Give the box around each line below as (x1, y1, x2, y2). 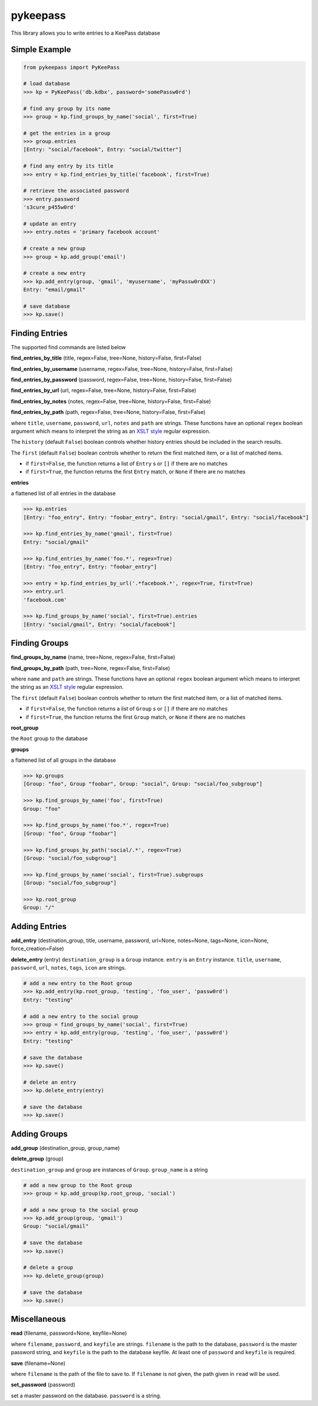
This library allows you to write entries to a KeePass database (11, 29, 160, 37)
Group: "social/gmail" (23, 1223, 89, 1230)
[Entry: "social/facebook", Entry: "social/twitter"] (23, 146, 182, 153)
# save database (23, 303, 71, 309)
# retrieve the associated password (23, 187, 130, 194)
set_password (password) (11, 1381, 76, 1388)
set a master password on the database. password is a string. (11, 1392, 161, 1399)
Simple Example (11, 45, 71, 55)
